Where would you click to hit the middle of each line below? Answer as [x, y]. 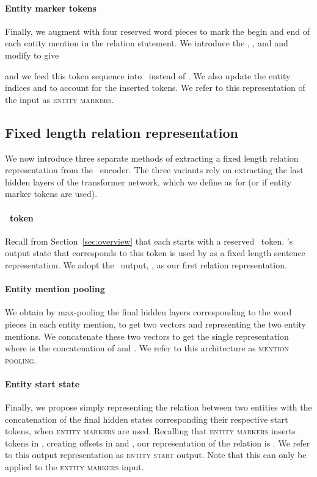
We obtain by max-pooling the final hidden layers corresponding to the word [148, 312]
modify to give [32, 55]
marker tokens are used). [51, 194]
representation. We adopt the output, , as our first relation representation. [146, 264]
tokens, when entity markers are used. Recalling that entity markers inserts [150, 431]
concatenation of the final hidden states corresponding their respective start [147, 419]
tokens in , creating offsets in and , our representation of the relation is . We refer [158, 443]
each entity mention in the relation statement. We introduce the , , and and [147, 43]
